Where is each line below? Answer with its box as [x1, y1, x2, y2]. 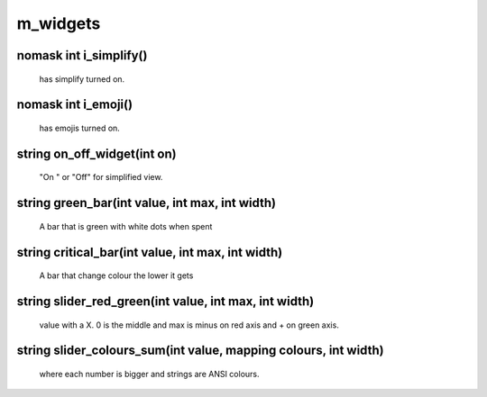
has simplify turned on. [39, 73, 125, 85]
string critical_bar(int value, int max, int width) [16, 244, 283, 260]
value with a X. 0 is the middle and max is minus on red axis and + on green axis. [39, 320, 340, 330]
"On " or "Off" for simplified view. [39, 172, 163, 183]
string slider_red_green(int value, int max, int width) [16, 293, 315, 309]
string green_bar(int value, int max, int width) [16, 195, 277, 211]
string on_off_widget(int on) [16, 146, 177, 161]
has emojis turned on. [39, 122, 121, 133]
